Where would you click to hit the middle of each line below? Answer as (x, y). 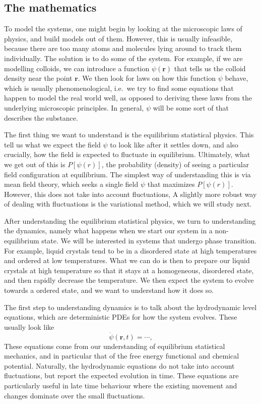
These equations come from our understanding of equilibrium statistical (115, 346)
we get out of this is (35, 164)
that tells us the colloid (210, 68)
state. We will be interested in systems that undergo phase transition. (149, 241)
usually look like (29, 326)
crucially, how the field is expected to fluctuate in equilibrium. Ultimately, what (127, 154)
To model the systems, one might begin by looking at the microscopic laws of (123, 29)
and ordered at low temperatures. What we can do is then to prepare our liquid (127, 260)
